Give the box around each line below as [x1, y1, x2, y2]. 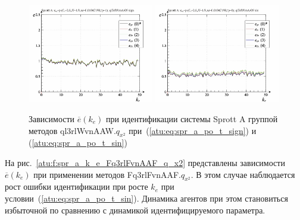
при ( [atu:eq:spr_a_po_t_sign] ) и [129, 124, 257, 136]
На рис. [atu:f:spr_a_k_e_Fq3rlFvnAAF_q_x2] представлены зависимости [5, 156, 285, 168]
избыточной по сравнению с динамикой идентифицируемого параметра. [5, 203, 265, 216]
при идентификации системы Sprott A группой [106, 112, 278, 125]
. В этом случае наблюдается [190, 168, 295, 180]
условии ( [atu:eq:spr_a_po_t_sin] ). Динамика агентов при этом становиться [5, 192, 288, 204]
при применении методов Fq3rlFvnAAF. [33, 168, 181, 180]
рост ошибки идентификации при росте [5, 180, 148, 193]
